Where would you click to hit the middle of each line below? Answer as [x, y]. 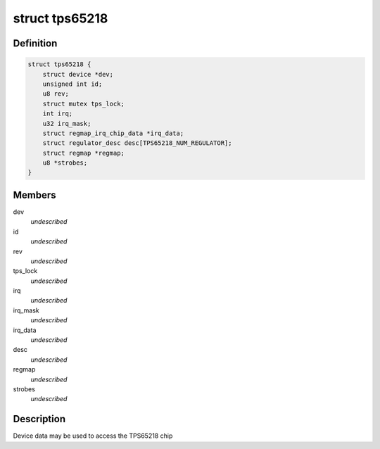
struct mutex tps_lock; [83, 103]
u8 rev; [56, 94]
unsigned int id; [72, 84]
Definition [35, 43]
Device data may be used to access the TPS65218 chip [93, 436]
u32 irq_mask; [67, 124]
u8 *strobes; [65, 163]
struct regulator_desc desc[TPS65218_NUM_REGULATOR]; [137, 143]
